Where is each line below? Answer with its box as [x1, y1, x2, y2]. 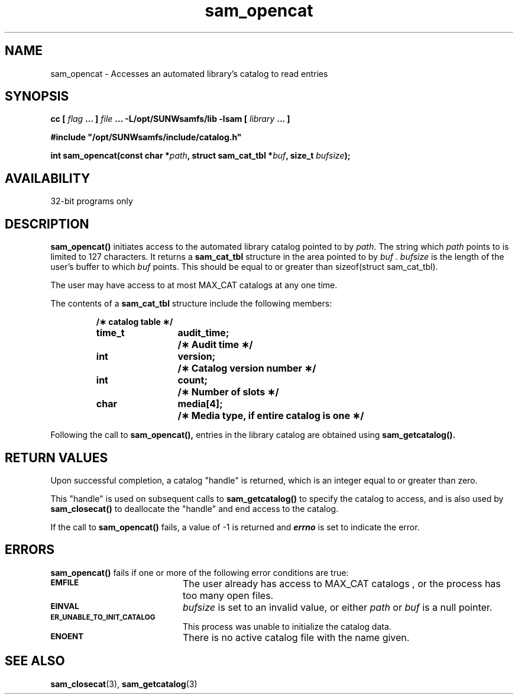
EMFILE [50, 577, 79, 587]
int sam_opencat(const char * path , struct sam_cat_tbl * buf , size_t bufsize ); [50, 150, 351, 161]
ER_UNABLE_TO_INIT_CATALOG [50, 613, 156, 621]
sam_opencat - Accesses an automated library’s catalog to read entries [50, 68, 328, 79]
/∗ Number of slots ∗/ [177, 386, 279, 398]
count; [177, 374, 208, 386]
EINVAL [50, 601, 79, 611]
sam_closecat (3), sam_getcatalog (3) [50, 678, 198, 689]
